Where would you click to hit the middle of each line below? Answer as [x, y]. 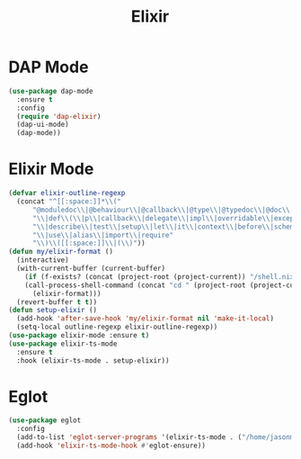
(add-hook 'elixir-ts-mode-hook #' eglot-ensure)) [111, 446]
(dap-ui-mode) [43, 125]
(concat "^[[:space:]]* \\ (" [69, 202]
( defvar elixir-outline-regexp [67, 193]
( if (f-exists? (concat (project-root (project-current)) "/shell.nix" [161, 276]
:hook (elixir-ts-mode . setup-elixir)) [93, 360]
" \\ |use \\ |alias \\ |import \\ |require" [103, 235]
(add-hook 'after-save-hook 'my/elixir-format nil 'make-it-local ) [146, 319]
